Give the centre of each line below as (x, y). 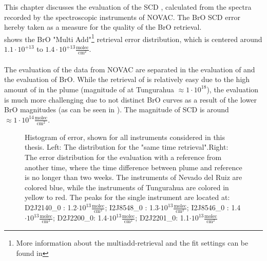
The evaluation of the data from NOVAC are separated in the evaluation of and (130, 69)
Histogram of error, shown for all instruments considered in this (125, 137)
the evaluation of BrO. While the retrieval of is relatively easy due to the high (127, 79)
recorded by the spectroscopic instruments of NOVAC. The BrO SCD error (122, 17)
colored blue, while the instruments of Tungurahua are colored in (127, 187)
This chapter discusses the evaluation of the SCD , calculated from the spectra (128, 7)
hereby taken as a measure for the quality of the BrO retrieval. (103, 27)
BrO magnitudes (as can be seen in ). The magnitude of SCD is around (117, 109)
